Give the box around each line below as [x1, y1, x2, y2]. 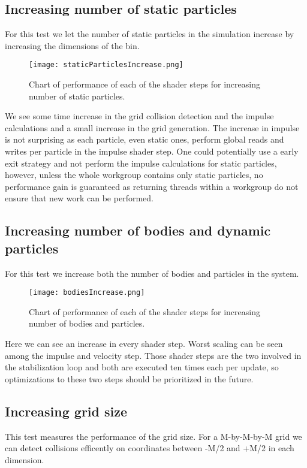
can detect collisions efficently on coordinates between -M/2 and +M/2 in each [5, 442, 294, 454]
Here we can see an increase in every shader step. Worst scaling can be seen [5, 337, 283, 350]
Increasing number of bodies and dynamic [5, 221, 271, 240]
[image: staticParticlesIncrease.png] [29, 61, 183, 70]
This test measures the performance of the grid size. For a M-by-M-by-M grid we [5, 430, 302, 442]
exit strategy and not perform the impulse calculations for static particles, [5, 156, 277, 169]
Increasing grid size [5, 401, 128, 420]
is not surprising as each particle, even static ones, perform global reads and [5, 133, 284, 146]
